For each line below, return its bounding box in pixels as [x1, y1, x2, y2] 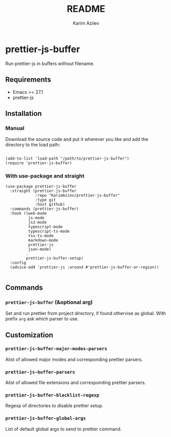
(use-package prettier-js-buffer [5, 184, 77, 189]
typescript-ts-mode [28, 229, 70, 234]
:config [10, 260, 27, 266]
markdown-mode [28, 238, 58, 243]
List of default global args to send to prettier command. [5, 426, 122, 432]
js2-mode [28, 220, 47, 225]
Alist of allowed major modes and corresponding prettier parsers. [5, 356, 143, 362]
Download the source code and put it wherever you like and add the [5, 136, 148, 143]
